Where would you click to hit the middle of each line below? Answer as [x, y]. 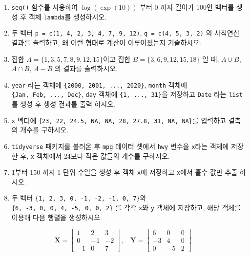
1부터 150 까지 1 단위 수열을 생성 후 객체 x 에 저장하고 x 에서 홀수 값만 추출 [125, 172]
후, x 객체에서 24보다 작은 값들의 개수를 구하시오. [95, 155]
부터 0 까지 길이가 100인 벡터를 [187, 7]
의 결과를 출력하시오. [86, 68]
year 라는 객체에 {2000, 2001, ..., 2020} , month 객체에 [99, 84]
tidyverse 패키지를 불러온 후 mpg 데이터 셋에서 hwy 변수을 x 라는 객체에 [120, 146]
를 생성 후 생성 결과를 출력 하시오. [63, 104]
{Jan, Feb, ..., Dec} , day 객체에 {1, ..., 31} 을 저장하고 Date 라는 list [127, 94]
